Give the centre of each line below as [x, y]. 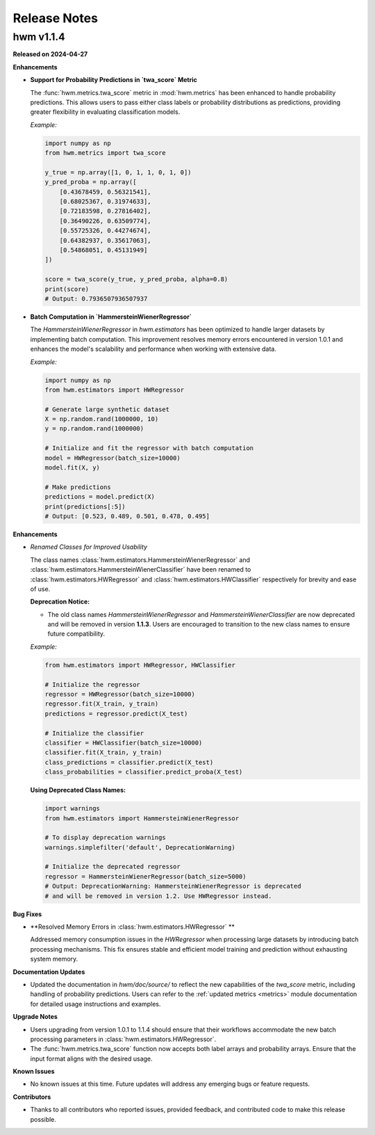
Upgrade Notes [35, 1017]
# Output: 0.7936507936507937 [96, 298]
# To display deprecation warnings [105, 838]
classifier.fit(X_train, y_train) [103, 753]
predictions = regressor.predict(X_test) [116, 713]
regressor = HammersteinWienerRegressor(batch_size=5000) [145, 876]
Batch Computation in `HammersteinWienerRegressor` [111, 317]
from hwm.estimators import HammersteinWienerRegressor [142, 818]
